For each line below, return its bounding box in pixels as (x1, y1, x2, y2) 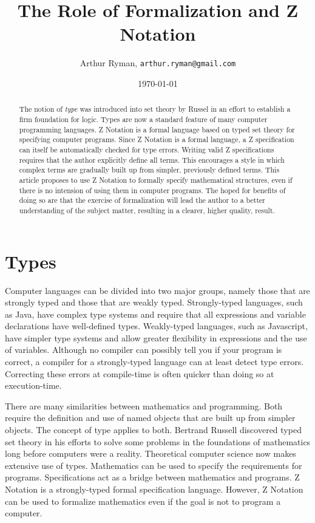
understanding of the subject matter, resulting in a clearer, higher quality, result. (19, 205, 275, 215)
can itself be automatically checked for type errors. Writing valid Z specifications (19, 144, 274, 154)
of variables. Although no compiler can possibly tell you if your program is (5, 343, 282, 356)
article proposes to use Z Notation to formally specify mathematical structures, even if (19, 174, 293, 185)
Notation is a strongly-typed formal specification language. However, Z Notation (5, 483, 303, 496)
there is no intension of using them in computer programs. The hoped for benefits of (19, 185, 286, 195)
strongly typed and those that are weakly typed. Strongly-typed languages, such (5, 296, 303, 309)
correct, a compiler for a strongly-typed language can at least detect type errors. (5, 355, 304, 368)
